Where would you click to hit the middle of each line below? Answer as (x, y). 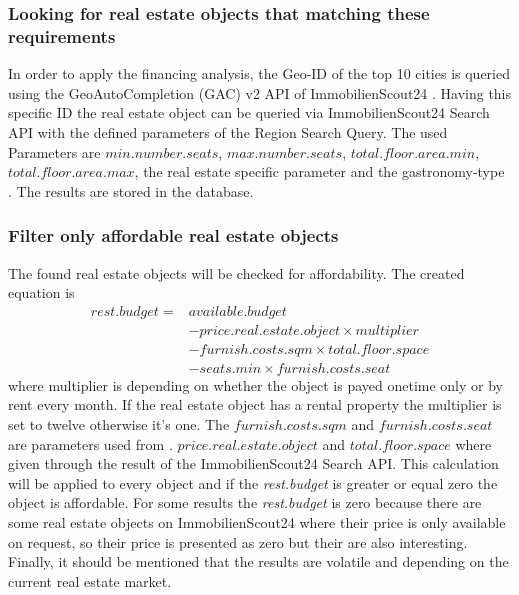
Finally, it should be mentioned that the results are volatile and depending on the (258, 561)
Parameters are (54, 151)
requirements (62, 35)
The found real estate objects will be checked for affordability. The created (236, 272)
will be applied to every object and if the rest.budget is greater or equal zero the (253, 482)
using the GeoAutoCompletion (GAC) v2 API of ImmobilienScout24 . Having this (260, 92)
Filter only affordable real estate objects (173, 235)
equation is (41, 292)
